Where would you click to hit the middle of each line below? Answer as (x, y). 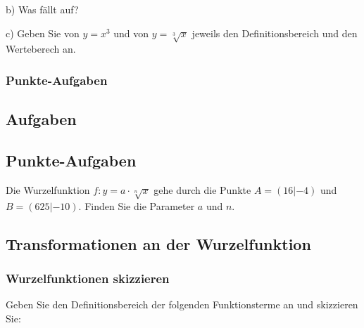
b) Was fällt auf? (42, 9)
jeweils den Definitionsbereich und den (275, 33)
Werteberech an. (41, 49)
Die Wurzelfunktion (48, 189)
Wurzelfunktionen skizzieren (88, 278)
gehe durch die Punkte (202, 189)
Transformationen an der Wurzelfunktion (158, 243)
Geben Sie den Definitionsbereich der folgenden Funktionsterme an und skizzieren (182, 304)
